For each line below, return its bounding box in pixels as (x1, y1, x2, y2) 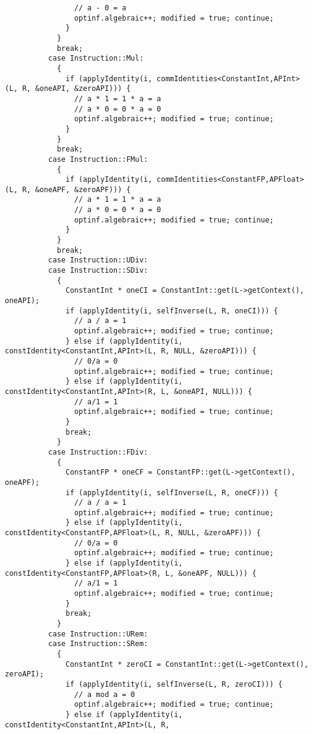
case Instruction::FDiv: (48, 447, 148, 456)
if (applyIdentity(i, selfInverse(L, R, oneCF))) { (65, 488, 279, 497)
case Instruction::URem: (48, 629, 148, 638)
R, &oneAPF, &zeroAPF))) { (22, 185, 131, 194)
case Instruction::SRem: (48, 639, 148, 649)
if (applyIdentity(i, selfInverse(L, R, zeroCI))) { (65, 679, 283, 689)
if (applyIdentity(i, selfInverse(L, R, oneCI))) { (65, 306, 279, 315)
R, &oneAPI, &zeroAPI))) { (22, 84, 131, 93)
